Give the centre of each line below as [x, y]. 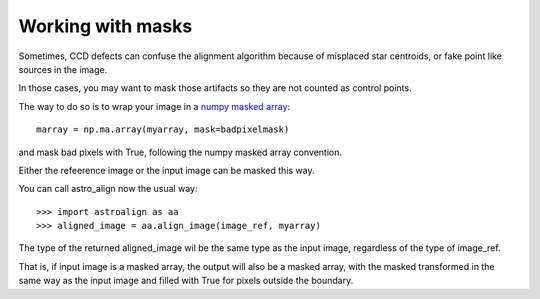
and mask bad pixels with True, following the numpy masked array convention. [180, 152]
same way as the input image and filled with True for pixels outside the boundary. [186, 281]
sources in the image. [63, 69]
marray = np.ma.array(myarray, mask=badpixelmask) [163, 129]
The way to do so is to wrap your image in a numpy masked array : [154, 106]
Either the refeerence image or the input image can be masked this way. [166, 170]
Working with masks [105, 26]
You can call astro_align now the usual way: [108, 189]
